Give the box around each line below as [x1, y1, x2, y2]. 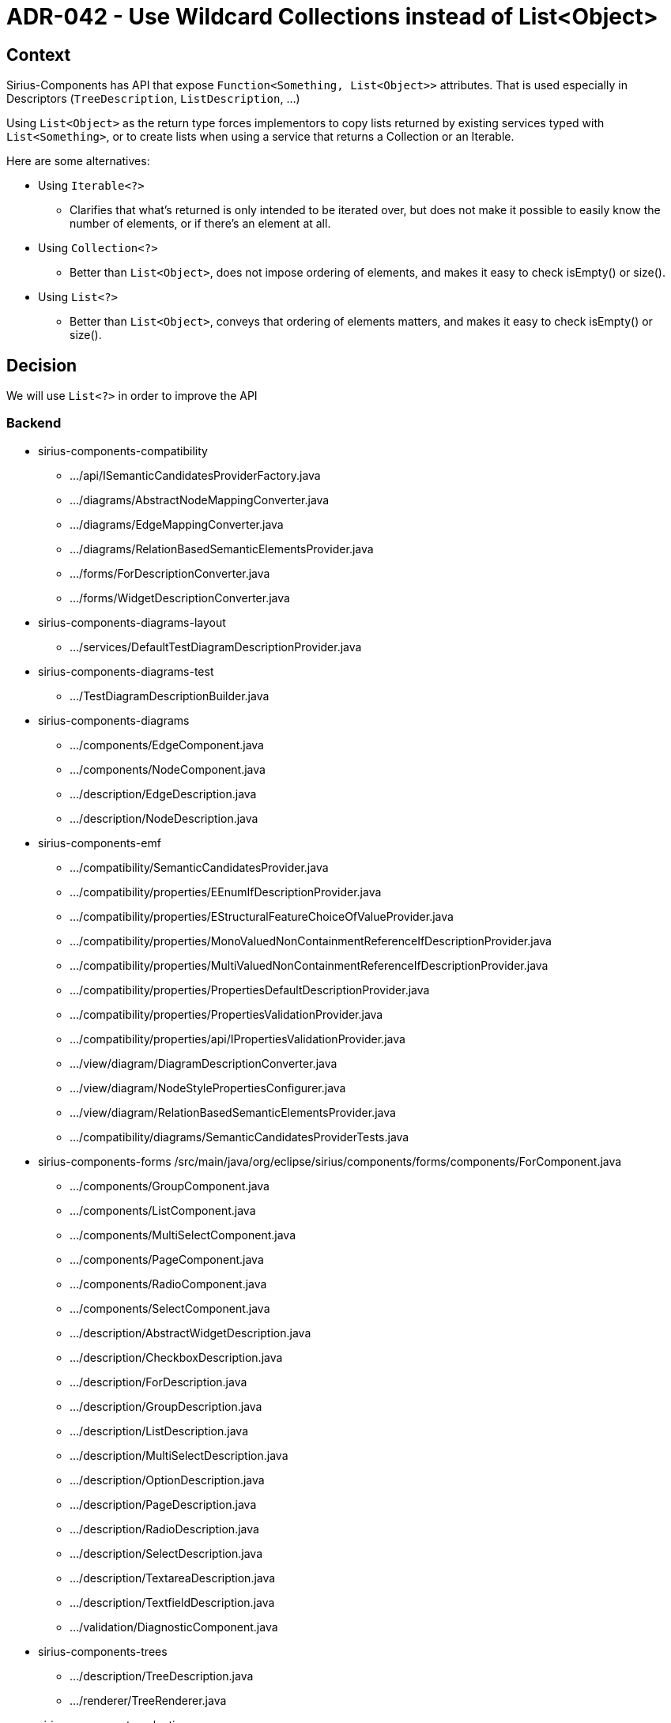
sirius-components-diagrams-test [38, 664, 214, 678]
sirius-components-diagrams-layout [38, 615, 226, 629]
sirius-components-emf [38, 835, 161, 850]
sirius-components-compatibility [38, 443, 208, 458]
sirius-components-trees [38, 1644, 168, 1658]
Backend [6, 415, 62, 432]
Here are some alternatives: [6, 154, 150, 168]
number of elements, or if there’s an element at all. [70, 217, 331, 231]
